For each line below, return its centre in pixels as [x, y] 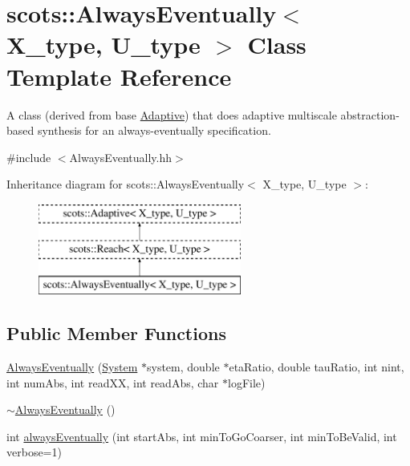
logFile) [247, 382]
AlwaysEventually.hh [121, 157]
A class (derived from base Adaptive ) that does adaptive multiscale [172, 114]
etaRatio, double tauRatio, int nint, [317, 367]
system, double [183, 367]
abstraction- [370, 114]
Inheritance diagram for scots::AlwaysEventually [126, 184]
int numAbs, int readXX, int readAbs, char [113, 382]
